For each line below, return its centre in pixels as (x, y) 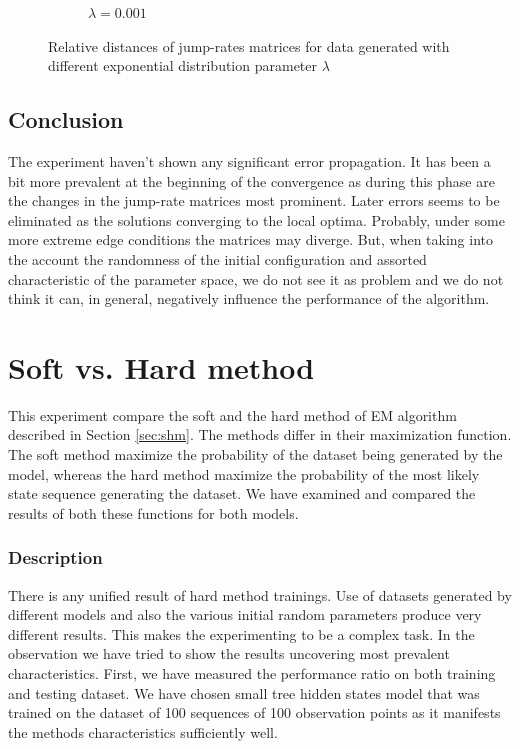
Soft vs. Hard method (161, 366)
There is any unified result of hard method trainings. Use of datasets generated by (260, 594)
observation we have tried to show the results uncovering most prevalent (229, 653)
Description (55, 557)
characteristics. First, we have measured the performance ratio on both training (252, 673)
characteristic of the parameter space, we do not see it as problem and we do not (256, 278)
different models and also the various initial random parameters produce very (245, 614)
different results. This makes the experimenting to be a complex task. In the (241, 633)
